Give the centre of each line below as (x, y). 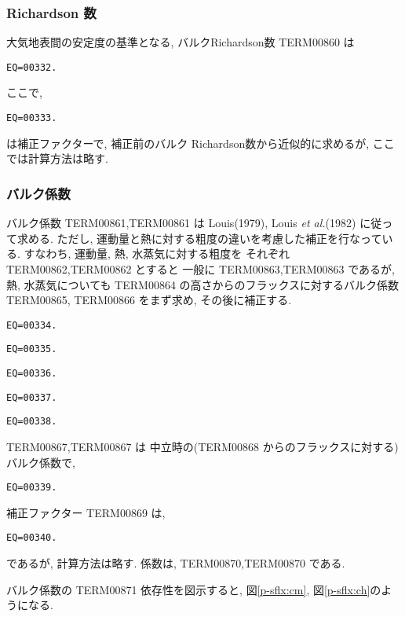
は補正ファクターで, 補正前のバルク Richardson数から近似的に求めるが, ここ (201, 143)
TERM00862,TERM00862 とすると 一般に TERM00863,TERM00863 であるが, (201, 268)
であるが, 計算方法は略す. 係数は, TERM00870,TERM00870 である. (176, 563)
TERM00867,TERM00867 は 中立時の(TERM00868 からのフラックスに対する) (202, 446)
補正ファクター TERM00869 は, (86, 512)
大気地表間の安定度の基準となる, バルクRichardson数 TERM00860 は (181, 42)
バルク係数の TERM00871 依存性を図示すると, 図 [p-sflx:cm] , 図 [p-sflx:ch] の (194, 589)
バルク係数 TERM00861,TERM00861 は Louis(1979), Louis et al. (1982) (181, 223)
